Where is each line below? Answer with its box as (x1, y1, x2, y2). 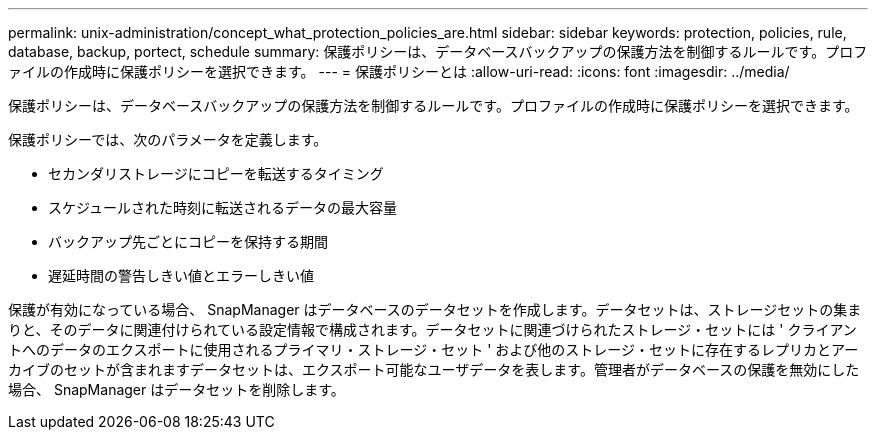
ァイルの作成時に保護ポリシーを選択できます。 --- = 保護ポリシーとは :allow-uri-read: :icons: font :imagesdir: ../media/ (8, 63, 790, 80)
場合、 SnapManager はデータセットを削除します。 (8, 381, 345, 398)
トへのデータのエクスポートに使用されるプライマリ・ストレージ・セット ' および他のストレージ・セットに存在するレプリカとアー (8, 341, 859, 358)
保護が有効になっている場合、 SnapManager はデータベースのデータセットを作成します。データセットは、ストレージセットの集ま (8, 301, 862, 318)
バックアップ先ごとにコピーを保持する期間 (48, 233, 328, 250)
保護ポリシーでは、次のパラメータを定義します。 (8, 131, 328, 148)
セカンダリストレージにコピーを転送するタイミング (48, 165, 384, 182)
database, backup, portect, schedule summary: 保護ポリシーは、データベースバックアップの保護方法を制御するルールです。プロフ (8, 43, 868, 60)
